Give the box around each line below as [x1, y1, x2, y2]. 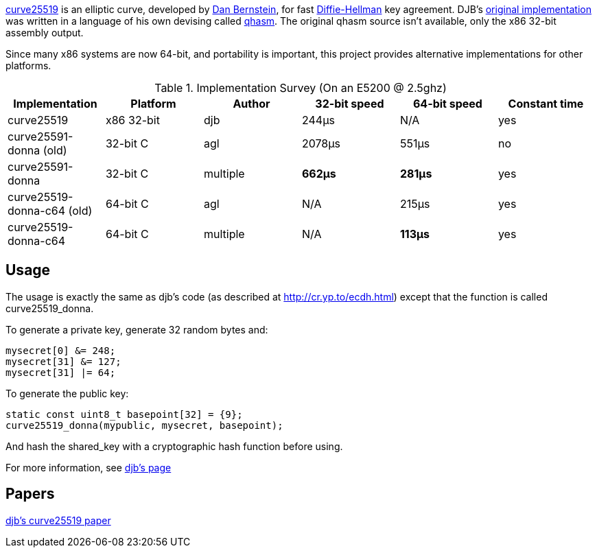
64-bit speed [412, 97, 482, 110]
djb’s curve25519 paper [5, 514, 111, 526]
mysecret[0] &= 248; [5, 344, 116, 356]
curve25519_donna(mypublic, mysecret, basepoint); [5, 419, 283, 431]
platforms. [5, 60, 51, 71]
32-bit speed [315, 97, 384, 110]
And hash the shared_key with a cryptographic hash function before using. [5, 440, 343, 452]
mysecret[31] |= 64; [5, 366, 116, 378]
